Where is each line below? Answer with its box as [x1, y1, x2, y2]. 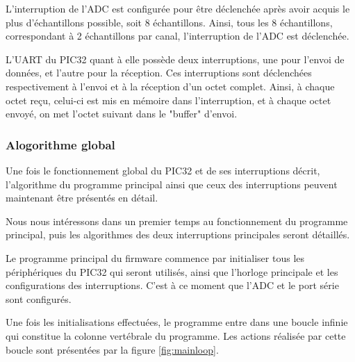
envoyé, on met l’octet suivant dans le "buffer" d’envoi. [6, 106, 238, 121]
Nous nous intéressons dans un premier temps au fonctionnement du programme [6, 213, 348, 228]
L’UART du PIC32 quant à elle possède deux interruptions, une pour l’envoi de [6, 51, 345, 66]
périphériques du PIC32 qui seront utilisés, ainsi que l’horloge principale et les [6, 264, 338, 279]
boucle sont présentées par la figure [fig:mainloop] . [6, 342, 219, 356]
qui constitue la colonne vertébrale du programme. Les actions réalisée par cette [6, 328, 346, 343]
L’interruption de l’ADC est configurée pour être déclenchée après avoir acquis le [6, 1, 350, 15]
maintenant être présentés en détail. [6, 190, 158, 205]
